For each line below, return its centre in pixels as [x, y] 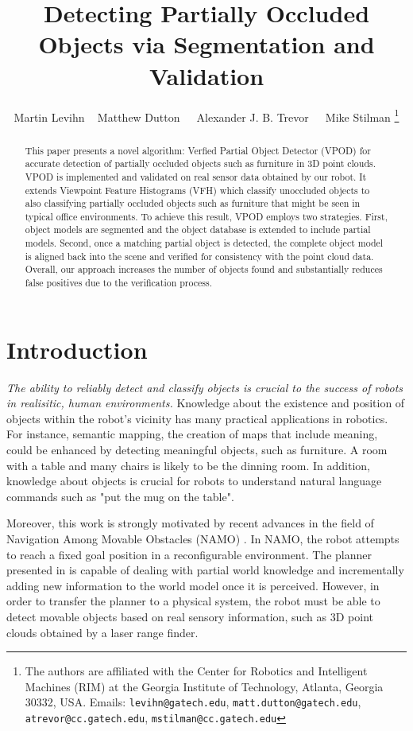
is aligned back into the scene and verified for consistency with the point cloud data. [199, 256]
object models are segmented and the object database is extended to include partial [198, 229]
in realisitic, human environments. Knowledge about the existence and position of [206, 403]
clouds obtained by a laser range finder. [102, 632]
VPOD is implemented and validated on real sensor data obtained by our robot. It [196, 176]
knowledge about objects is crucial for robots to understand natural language [194, 481]
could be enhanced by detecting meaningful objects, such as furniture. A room [197, 450]
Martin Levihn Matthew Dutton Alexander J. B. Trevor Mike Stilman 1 [206, 115]
